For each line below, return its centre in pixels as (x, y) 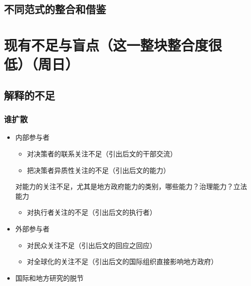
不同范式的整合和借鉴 (55, 9)
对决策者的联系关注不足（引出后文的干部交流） (102, 153)
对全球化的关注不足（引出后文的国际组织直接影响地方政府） (122, 261)
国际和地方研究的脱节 (49, 277)
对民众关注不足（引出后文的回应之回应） (92, 245)
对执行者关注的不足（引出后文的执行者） (92, 212)
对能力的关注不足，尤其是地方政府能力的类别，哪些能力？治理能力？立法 (131, 186)
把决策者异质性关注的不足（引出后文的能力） (99, 170)
